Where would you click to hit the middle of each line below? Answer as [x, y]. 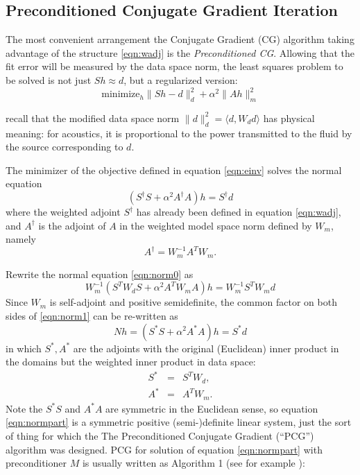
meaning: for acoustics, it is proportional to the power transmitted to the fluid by [179, 133]
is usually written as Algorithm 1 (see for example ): [194, 463]
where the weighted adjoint [63, 212]
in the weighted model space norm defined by [216, 225]
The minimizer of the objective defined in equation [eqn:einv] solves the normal [174, 170]
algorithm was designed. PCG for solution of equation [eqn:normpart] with [164, 449]
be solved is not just [49, 79]
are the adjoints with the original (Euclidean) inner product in [206, 348]
